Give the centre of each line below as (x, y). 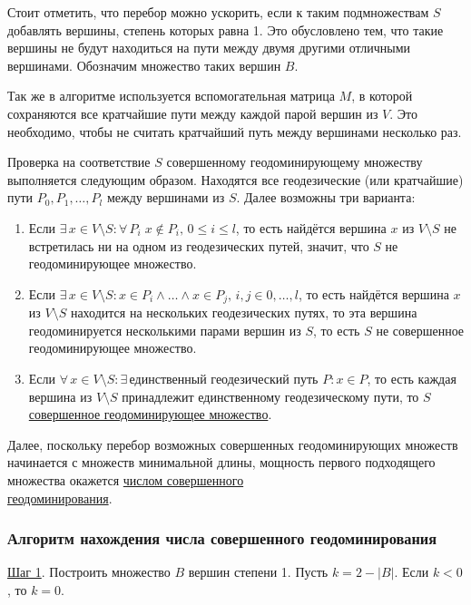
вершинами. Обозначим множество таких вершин (144, 65)
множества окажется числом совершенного (126, 479)
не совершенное (420, 330)
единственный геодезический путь (224, 380)
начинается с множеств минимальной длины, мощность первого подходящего (221, 462)
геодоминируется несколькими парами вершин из (165, 330)
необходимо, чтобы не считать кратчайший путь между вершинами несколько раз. (235, 131)
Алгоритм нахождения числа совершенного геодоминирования (222, 538)
